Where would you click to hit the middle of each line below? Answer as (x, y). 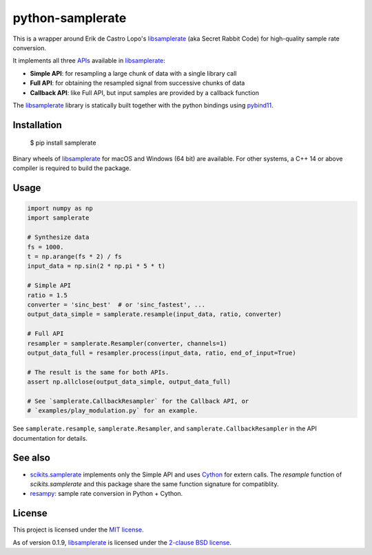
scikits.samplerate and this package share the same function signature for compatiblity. (154, 484)
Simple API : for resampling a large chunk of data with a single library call (133, 73)
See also (32, 458)
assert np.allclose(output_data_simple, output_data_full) (129, 382)
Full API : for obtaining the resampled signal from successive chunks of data (137, 83)
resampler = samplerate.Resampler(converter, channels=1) (127, 343)
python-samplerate (70, 18)
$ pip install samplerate (63, 143)
